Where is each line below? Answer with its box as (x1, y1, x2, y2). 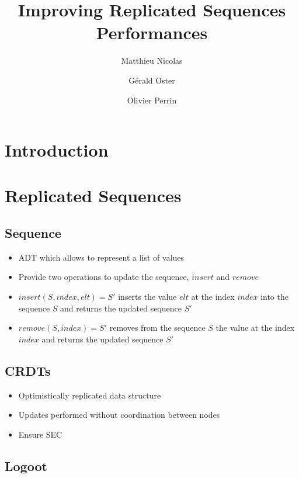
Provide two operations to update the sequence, (18, 271, 189, 283)
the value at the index (215, 321, 295, 334)
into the (260, 290, 288, 303)
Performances (96, 20, 208, 44)
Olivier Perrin (127, 93, 177, 106)
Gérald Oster (128, 74, 175, 86)
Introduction (5, 138, 109, 162)
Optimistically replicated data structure (18, 389, 161, 401)
